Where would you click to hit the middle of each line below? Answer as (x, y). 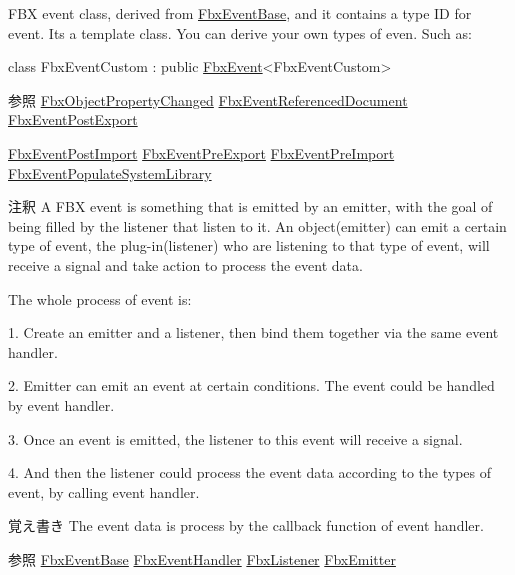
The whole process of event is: (100, 298)
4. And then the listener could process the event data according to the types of (250, 472)
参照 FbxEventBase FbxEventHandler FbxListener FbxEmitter (202, 558)
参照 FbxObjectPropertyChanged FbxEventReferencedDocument (208, 99)
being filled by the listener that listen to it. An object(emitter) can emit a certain (257, 225)
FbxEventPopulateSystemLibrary (110, 172)
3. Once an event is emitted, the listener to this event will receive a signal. (235, 438)
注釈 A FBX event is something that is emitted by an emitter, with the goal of (250, 206)
